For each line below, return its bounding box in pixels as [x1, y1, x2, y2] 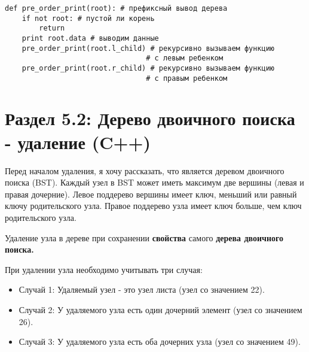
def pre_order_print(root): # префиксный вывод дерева [5, 4, 228, 13]
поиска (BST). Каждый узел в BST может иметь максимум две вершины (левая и [5, 176, 304, 189]
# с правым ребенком [146, 74, 228, 83]
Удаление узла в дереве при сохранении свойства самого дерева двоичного [5, 231, 284, 244]
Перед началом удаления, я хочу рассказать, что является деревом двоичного [5, 164, 284, 177]
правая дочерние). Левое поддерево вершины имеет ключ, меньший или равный [5, 187, 297, 200]
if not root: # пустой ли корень [22, 14, 155, 23]
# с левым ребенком [146, 54, 224, 63]
